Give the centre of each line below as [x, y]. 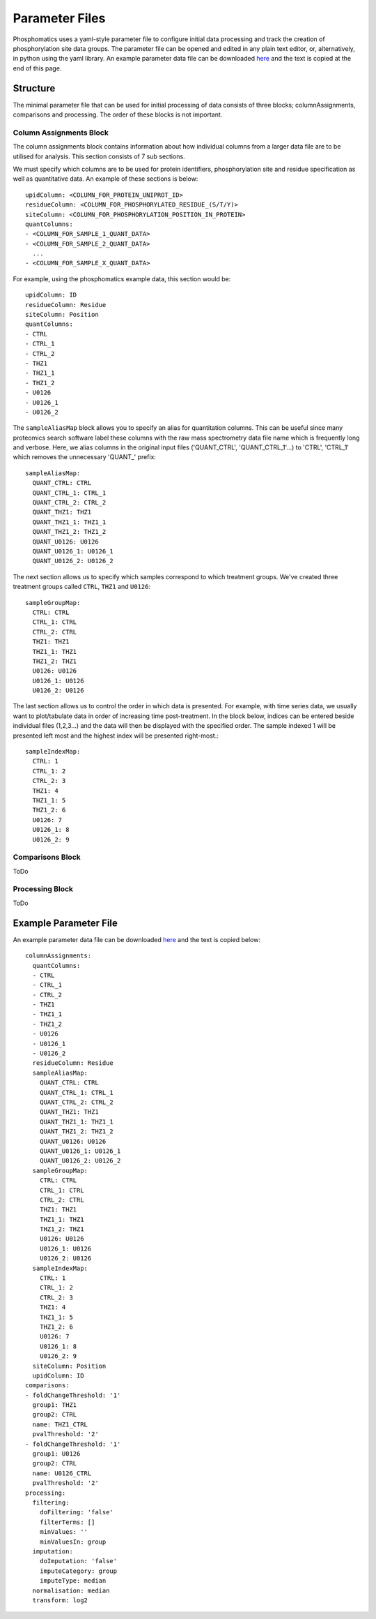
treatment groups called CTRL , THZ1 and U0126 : [82, 587]
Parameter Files [59, 18]
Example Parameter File [65, 923]
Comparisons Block [47, 857]
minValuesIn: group [73, 1542]
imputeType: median [73, 1581]
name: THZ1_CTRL [60, 1424]
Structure [34, 88]
